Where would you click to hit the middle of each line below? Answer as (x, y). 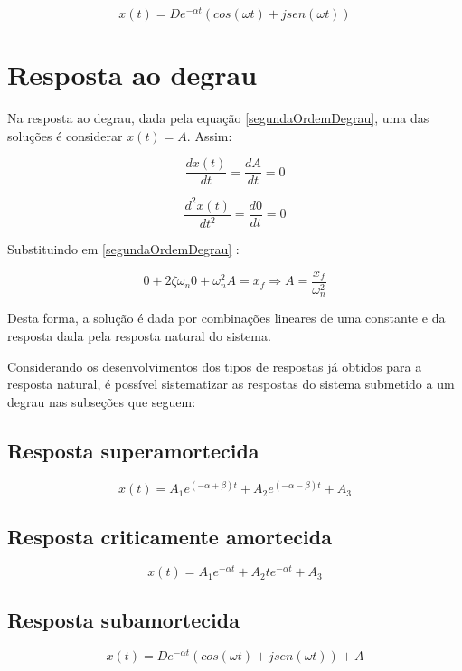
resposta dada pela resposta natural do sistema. (139, 336)
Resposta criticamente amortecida (170, 536)
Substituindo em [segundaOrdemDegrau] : (123, 249)
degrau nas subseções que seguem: (102, 401)
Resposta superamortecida (133, 450)
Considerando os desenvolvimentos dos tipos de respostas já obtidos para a (215, 366)
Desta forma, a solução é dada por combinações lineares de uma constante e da (226, 318)
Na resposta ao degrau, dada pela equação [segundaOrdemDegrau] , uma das (218, 118)
